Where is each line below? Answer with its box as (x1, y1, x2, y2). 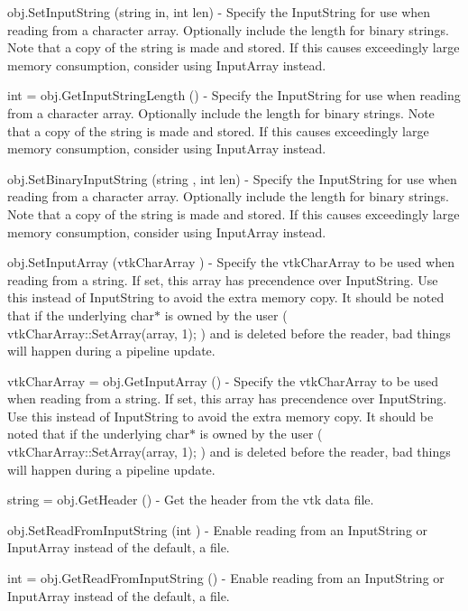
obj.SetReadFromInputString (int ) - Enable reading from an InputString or (7, 520, 428, 539)
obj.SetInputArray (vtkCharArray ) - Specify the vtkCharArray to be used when (7, 253, 454, 272)
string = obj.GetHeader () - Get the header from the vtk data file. (7, 490, 374, 509)
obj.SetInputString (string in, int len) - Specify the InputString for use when (7, 3, 431, 21)
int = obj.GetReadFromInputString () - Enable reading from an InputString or (7, 569, 445, 588)
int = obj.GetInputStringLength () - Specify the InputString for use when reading (7, 86, 461, 105)
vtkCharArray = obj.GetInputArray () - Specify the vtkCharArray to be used (7, 371, 439, 390)
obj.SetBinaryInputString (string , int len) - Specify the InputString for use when (7, 169, 457, 188)
